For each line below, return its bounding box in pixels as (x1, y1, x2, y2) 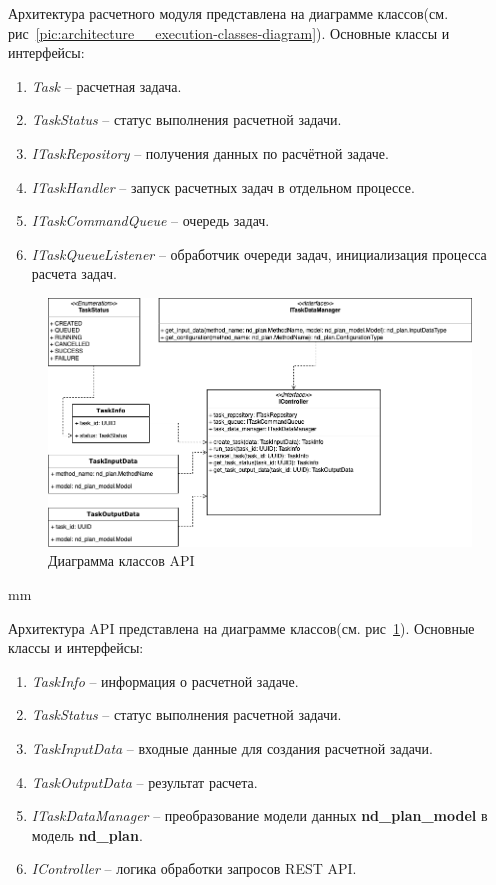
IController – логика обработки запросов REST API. (31, 858, 357, 879)
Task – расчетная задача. (31, 75, 182, 96)
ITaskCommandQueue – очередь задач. (31, 210, 270, 231)
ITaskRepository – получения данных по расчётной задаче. (31, 142, 389, 163)
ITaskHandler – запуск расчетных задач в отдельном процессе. (31, 176, 415, 197)
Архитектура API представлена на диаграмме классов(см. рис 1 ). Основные (8, 617, 475, 638)
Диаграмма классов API (48, 550, 195, 571)
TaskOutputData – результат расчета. (31, 771, 258, 792)
